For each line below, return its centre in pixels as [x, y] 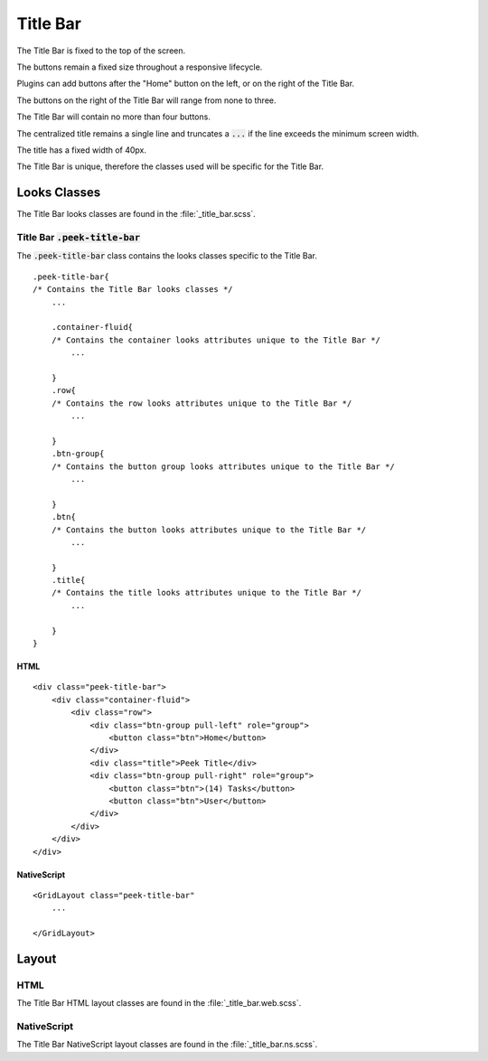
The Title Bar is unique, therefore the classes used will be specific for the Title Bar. [170, 166]
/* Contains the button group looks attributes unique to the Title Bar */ [223, 466]
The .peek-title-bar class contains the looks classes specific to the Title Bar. [167, 256]
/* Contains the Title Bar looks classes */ [133, 290]
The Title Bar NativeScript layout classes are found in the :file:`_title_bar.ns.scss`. [167, 1045]
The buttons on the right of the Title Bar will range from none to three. [146, 100]
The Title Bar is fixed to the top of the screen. [101, 51]
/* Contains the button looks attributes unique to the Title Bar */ [209, 530]
